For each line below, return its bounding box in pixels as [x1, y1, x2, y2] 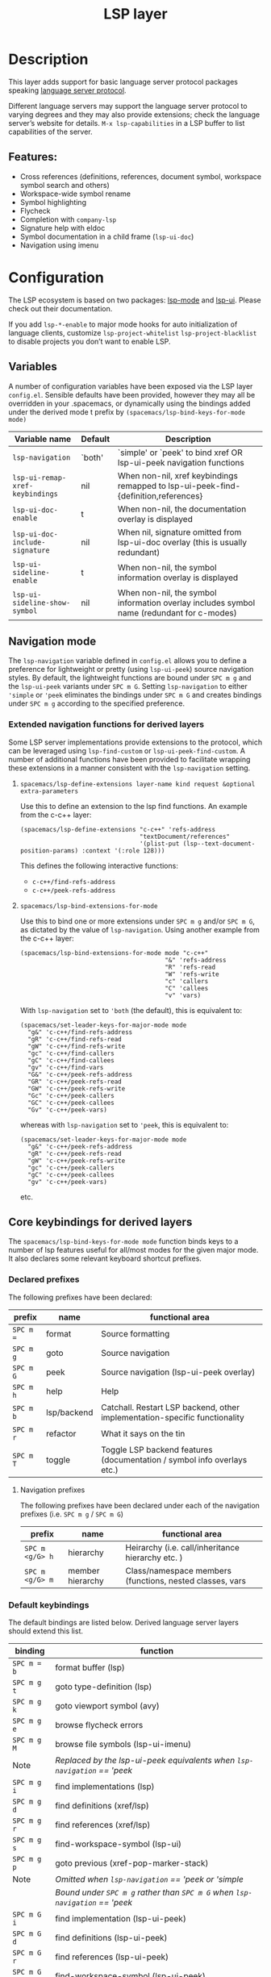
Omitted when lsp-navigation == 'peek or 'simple [55, 1874, 244, 1885]
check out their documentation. [8, 303, 113, 313]
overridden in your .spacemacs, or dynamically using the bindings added [8, 398, 251, 408]
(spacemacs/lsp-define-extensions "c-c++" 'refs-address [19, 825, 216, 833]
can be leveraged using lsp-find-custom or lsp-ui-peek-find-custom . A [8, 745, 246, 755]
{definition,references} [117, 490, 203, 501]
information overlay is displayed [117, 572, 239, 583]
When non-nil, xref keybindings [117, 469, 238, 481]
